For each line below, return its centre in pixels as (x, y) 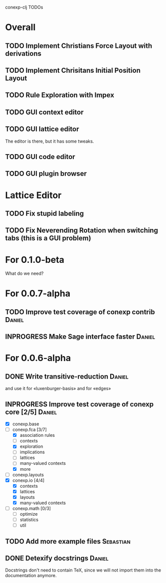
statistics (29, 520)
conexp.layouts (28, 475)
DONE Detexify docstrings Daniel (57, 558)
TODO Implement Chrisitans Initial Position (73, 70)
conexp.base (26, 424)
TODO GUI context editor (44, 112)
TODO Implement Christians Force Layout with (79, 46)
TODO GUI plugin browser (46, 174)
